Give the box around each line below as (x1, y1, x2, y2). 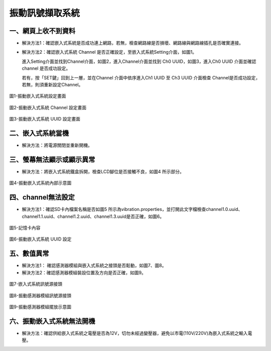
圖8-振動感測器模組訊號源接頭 (9, 292, 72, 298)
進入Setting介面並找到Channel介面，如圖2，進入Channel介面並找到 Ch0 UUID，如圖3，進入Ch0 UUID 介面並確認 (22, 58, 256, 64)
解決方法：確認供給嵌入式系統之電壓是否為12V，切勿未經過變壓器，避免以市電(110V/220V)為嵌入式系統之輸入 (22, 330, 248, 336)
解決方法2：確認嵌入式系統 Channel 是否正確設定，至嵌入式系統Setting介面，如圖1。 (22, 49, 197, 55)
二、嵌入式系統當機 (9, 129, 69, 138)
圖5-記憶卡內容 (9, 225, 41, 231)
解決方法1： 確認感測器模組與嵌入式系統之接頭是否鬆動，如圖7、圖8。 (22, 263, 167, 269)
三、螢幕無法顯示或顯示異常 (9, 155, 95, 164)
